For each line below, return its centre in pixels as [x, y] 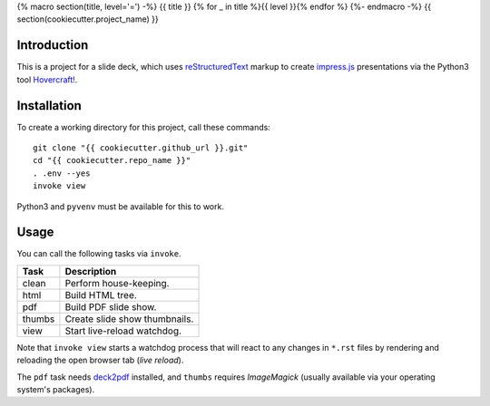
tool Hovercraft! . [47, 79]
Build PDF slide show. [111, 306]
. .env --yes [62, 173]
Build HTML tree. [101, 295]
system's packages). [56, 390]
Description [91, 271]
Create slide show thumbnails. [129, 319]
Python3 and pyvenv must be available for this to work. [120, 206]
